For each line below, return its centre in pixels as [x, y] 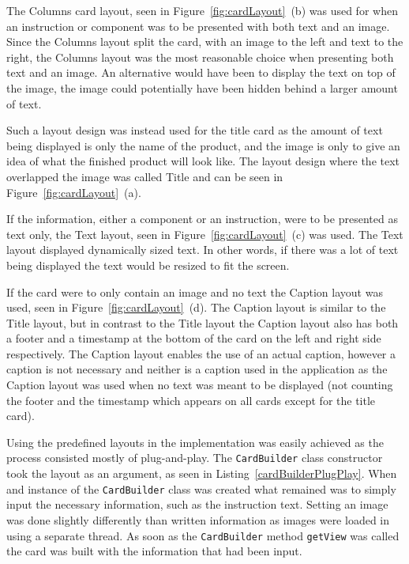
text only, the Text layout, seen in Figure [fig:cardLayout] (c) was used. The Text [205, 234]
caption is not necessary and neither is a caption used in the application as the [197, 369]
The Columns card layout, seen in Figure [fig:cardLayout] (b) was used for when [202, 10]
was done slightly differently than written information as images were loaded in [198, 519]
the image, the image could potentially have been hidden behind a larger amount [202, 87]
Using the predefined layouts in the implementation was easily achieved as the [195, 442]
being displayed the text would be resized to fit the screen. [148, 265]
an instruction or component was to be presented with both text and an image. [198, 26]
